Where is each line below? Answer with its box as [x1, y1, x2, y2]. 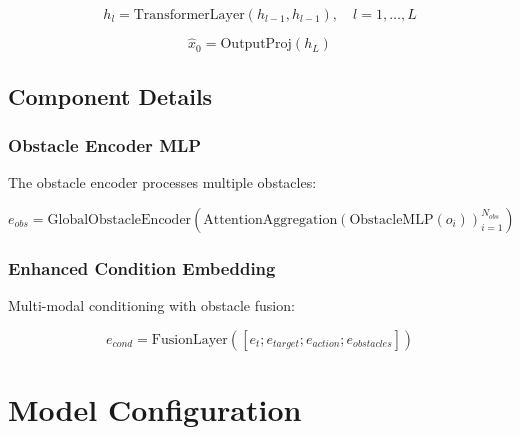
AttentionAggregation [203, 212, 338, 227]
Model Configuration [8, 388, 302, 429]
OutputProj [220, 37, 292, 52]
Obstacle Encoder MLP [8, 132, 202, 157]
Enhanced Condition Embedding [8, 255, 276, 280]
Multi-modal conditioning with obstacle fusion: [8, 295, 295, 316]
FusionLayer [151, 332, 228, 347]
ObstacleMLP [349, 212, 434, 227]
